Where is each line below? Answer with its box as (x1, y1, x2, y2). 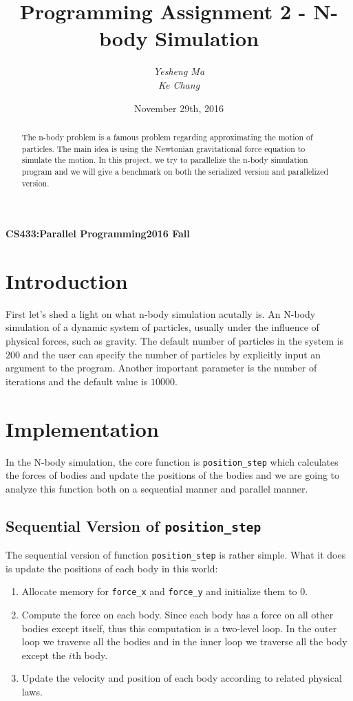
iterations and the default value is (6, 374, 148, 388)
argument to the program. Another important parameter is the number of (6, 360, 317, 375)
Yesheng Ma (153, 64, 205, 78)
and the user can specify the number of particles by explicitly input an (23, 347, 321, 361)
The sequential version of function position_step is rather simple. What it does (6, 548, 346, 562)
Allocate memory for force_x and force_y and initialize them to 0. (21, 584, 308, 598)
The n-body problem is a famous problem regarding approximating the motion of (21, 131, 313, 142)
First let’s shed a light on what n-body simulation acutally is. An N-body (6, 306, 316, 321)
